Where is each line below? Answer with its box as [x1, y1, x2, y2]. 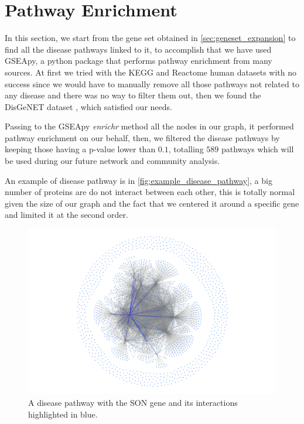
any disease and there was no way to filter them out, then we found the [5, 89, 261, 101]
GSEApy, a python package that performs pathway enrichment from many [5, 54, 272, 67]
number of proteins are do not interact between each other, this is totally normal [5, 186, 295, 198]
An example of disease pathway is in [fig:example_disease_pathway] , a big [5, 174, 272, 186]
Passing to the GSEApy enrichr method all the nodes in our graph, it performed [5, 120, 294, 132]
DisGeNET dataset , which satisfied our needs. [5, 100, 172, 112]
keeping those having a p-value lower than [5, 143, 156, 155]
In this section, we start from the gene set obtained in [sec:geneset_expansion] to [5, 32, 296, 44]
